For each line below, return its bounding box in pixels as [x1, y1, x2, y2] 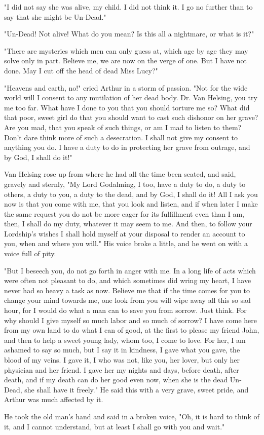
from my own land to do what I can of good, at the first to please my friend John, [4, 325, 259, 335]
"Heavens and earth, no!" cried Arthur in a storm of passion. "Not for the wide [4, 82, 248, 93]
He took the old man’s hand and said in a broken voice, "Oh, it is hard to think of [4, 411, 259, 421]
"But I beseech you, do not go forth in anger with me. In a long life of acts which [4, 265, 256, 275]
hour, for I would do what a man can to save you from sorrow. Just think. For [4, 305, 247, 315]
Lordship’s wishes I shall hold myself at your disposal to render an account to [4, 228, 245, 239]
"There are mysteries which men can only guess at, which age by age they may [4, 45, 248, 56]
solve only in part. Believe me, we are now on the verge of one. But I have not [4, 55, 247, 66]
